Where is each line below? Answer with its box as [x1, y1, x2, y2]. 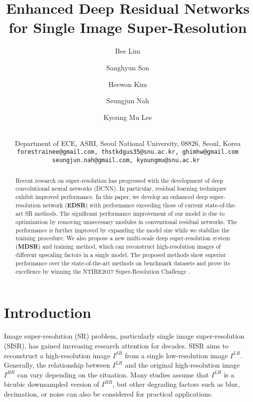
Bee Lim [115, 46, 141, 56]
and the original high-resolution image [125, 360, 240, 370]
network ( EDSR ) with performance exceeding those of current [42, 201, 203, 209]
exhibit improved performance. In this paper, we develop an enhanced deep [15, 192, 208, 201]
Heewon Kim [108, 79, 147, 89]
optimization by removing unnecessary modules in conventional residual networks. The [15, 217, 237, 226]
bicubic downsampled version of [4, 379, 99, 389]
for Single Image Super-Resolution [8, 17, 247, 37]
